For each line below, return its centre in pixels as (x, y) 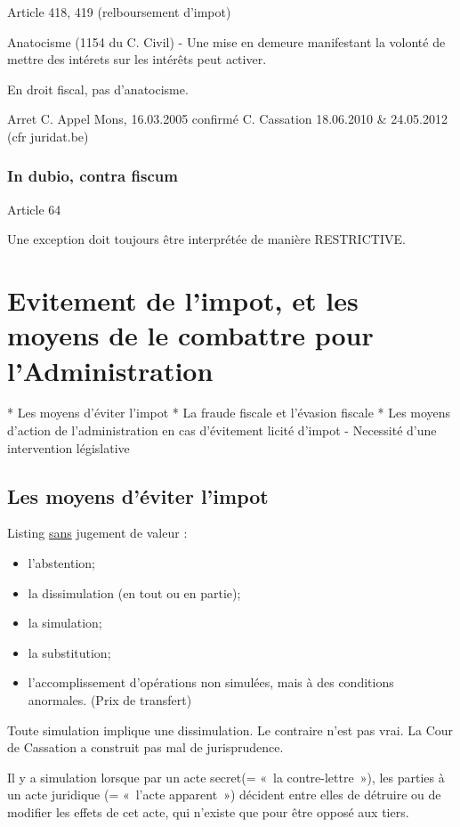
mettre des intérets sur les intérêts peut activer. (137, 59)
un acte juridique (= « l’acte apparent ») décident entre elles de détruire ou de (224, 795)
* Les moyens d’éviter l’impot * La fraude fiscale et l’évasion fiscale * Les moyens (229, 413)
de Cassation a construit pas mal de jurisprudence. (145, 747)
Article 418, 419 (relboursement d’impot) (119, 12)
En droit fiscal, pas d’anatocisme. (98, 89)
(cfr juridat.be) (48, 136)
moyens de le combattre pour (190, 335)
